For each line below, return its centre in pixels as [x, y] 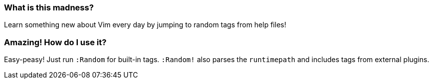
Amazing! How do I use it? [55, 42]
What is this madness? [49, 7]
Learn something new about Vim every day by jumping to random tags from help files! [145, 25]
